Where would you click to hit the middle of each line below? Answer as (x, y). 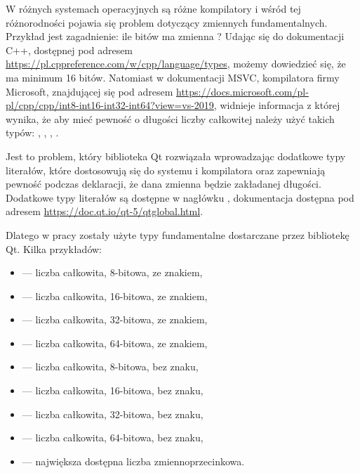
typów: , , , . (32, 132)
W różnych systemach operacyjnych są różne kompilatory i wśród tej (153, 8)
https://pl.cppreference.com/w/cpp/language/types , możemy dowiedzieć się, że (176, 64)
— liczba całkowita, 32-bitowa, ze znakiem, (115, 319)
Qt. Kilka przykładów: (54, 248)
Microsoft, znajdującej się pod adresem (89, 91)
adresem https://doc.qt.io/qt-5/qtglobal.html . (105, 211)
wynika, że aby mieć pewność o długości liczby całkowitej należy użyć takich (170, 118)
